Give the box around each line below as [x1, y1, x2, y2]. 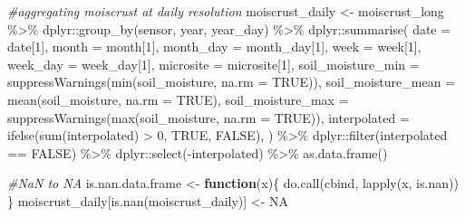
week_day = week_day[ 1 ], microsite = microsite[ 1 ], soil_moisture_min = [7, 54, 420, 73]
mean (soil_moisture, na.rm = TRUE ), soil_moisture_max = [7, 90, 349, 108]
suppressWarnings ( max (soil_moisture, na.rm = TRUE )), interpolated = [7, 108, 410, 127]
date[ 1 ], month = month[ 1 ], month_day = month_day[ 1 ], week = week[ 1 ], [7, 37, 421, 56]
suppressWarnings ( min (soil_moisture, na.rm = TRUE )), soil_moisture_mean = [7, 72, 456, 91]
